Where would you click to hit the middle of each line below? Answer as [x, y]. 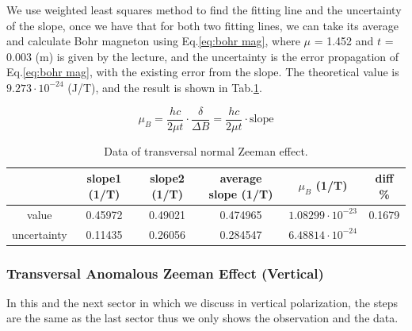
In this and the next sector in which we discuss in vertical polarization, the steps [202, 302]
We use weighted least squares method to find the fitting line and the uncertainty [204, 10]
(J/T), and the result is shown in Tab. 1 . [165, 87]
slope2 [167, 178]
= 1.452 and [344, 41]
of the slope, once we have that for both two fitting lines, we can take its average [202, 25]
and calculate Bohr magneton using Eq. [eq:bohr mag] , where [153, 41]
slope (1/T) [241, 193]
